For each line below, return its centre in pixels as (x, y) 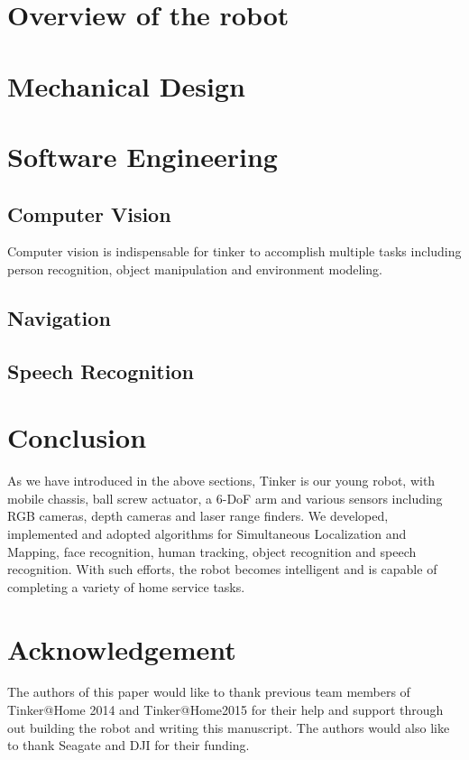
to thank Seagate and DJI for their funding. (129, 745)
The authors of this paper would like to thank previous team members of (209, 692)
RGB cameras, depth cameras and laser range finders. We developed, (198, 516)
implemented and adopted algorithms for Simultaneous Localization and (207, 533)
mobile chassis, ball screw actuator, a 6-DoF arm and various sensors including (225, 498)
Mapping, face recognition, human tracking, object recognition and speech (212, 551)
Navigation (59, 317)
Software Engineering (143, 156)
